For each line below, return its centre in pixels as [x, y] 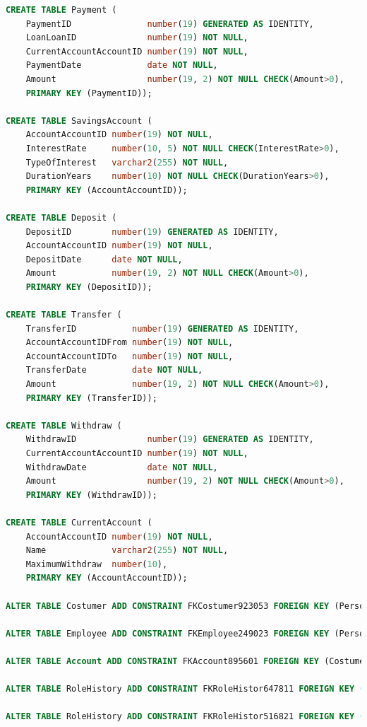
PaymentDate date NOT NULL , [122, 65]
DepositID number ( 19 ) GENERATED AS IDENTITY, [152, 232]
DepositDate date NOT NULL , [104, 259]
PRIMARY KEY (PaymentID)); [89, 93]
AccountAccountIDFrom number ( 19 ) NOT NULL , [130, 343]
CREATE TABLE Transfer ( [64, 315]
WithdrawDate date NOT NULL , [122, 467]
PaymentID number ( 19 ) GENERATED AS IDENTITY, [170, 24]
